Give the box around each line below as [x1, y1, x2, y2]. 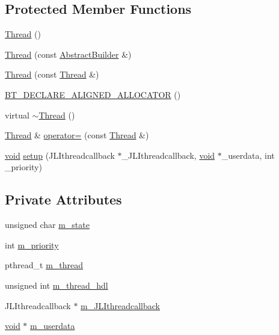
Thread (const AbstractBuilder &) [5, 48, 132, 60]
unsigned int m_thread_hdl [5, 278, 108, 291]
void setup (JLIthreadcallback [5, 149, 115, 161]
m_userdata [30, 319, 75, 332]
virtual [5, 108, 29, 121]
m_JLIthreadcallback [81, 299, 160, 312]
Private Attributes [5, 190, 122, 209]
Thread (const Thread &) [5, 68, 99, 81]
